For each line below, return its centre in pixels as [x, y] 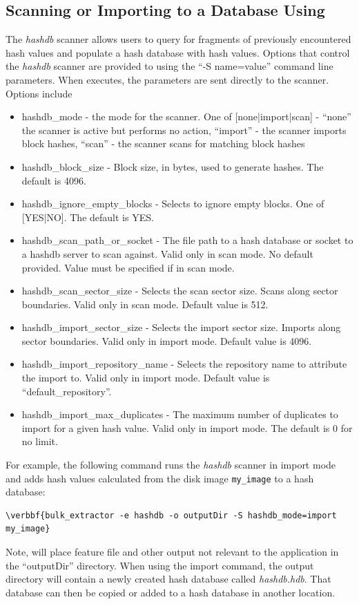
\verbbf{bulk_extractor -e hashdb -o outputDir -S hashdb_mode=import [171, 515]
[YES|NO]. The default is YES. [88, 217]
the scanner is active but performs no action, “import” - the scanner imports [184, 130]
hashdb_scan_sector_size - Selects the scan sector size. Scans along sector [180, 291]
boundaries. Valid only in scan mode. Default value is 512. [145, 304]
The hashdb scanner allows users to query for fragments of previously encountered [178, 39]
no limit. [40, 441]
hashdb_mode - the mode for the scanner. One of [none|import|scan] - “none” [186, 116]
